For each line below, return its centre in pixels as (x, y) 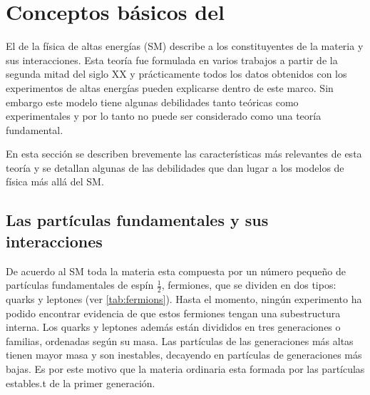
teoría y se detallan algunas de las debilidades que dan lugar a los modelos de (175, 167)
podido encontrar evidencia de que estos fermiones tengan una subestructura (173, 313)
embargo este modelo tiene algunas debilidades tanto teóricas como (152, 102)
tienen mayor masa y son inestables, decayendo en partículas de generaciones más (184, 355)
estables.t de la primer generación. (81, 383)
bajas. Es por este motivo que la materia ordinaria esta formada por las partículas (185, 369)
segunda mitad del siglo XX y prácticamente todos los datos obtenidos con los (176, 74)
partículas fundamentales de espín (80, 285)
